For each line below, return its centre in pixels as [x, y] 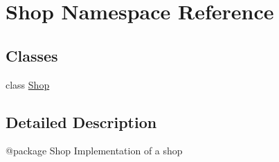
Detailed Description [81, 121]
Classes [32, 55]
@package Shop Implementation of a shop [94, 151]
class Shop [28, 84]
